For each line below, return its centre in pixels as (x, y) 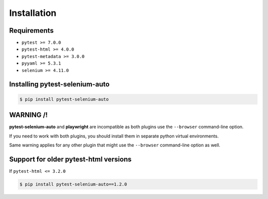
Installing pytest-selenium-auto (59, 84)
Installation (33, 13)
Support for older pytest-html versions (70, 159)
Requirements (32, 31)
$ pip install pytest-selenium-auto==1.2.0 (73, 184)
